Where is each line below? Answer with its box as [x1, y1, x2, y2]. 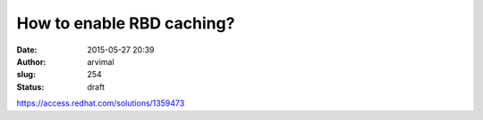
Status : [16, 81, 45, 92]
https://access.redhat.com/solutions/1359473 [16, 98, 185, 108]
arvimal [87, 56, 115, 67]
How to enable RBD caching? [16, 13, 235, 33]
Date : [16, 44, 38, 55]
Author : [16, 56, 47, 67]
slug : [16, 69, 36, 80]
